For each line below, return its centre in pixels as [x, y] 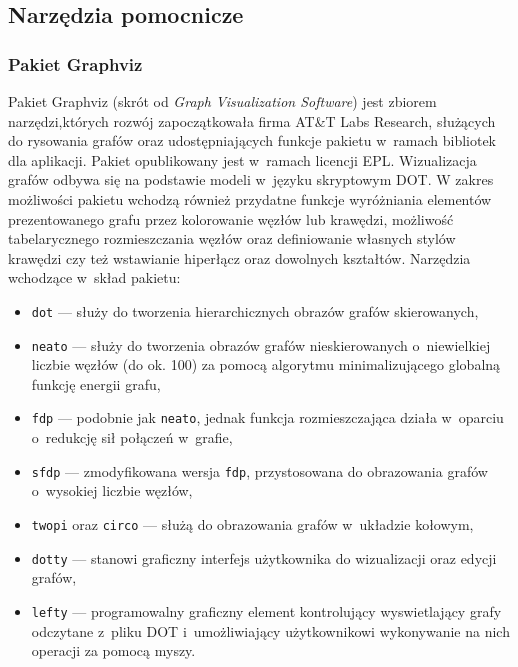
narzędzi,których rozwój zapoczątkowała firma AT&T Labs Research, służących [252, 120]
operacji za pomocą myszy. [113, 650]
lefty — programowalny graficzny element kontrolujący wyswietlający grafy [266, 610]
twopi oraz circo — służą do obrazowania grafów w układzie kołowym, [252, 523]
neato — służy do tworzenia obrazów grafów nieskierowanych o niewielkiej [261, 344]
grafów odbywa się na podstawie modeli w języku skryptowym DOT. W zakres [251, 179]
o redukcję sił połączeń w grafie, [132, 437]
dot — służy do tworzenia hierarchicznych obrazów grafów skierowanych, [255, 310]
